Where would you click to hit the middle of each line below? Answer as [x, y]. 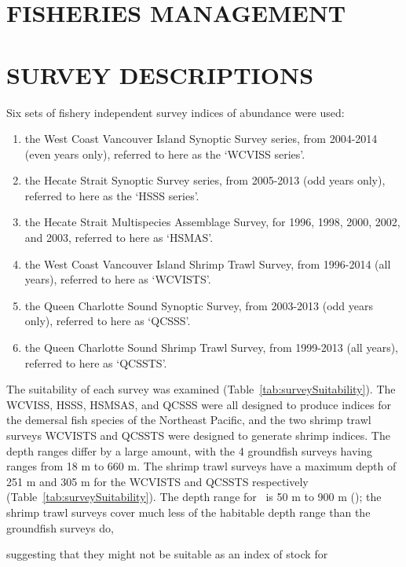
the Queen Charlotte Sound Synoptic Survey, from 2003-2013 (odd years [199, 305]
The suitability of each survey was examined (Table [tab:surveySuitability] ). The [201, 389]
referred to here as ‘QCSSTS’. [96, 362]
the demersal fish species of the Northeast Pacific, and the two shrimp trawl [189, 420]
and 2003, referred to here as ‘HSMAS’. [119, 238]
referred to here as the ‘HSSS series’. [112, 195]
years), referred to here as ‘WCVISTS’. [118, 279]
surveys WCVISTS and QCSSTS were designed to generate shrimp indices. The [198, 435]
